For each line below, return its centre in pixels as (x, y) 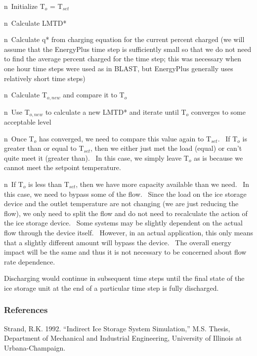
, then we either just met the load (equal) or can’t (166, 148)
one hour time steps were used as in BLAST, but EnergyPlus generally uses (119, 68)
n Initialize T (24, 6)
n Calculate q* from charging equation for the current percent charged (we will (124, 39)
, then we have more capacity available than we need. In (163, 184)
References (26, 310)
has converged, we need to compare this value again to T (125, 138)
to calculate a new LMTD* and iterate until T (116, 111)
